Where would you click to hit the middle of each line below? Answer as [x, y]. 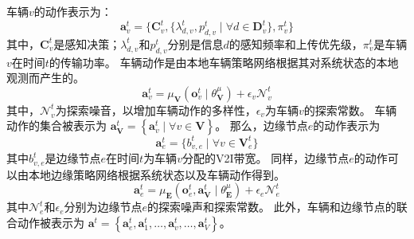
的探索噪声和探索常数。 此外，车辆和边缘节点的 [272, 207]
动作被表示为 [51, 223]
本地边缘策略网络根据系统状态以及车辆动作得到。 [156, 174]
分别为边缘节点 [103, 207]
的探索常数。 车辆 [350, 110]
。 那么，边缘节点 [262, 125]
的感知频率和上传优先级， [296, 43]
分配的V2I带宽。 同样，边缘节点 [266, 158]
